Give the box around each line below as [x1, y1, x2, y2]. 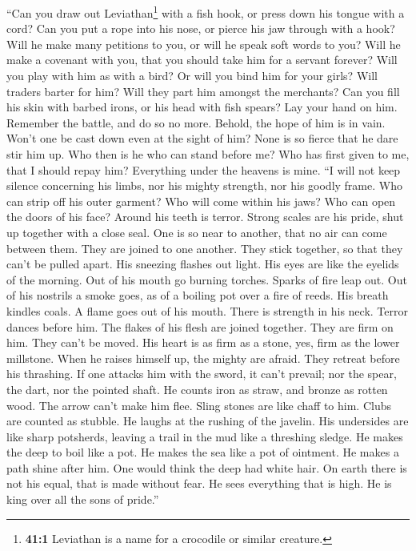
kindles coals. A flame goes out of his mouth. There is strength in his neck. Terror [6, 302, 408, 319]
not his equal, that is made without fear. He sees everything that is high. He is [6, 475, 392, 492]
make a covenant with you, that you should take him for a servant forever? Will [6, 51, 398, 68]
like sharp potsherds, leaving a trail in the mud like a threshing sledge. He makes [6, 428, 403, 444]
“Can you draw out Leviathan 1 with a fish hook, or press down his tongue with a [6, 2, 405, 21]
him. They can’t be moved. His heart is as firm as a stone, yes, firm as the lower [6, 334, 400, 351]
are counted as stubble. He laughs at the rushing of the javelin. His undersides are [6, 412, 409, 429]
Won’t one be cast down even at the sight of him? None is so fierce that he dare [6, 130, 398, 147]
